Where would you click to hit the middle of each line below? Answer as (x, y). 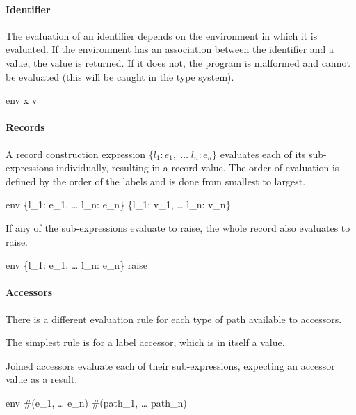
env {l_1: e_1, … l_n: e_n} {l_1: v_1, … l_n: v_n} (118, 204)
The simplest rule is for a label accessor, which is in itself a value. (145, 342)
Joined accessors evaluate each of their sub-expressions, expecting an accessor (170, 365)
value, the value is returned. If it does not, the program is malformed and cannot (178, 62)
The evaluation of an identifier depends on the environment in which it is (162, 35)
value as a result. (42, 379)
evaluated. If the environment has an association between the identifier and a (170, 49)
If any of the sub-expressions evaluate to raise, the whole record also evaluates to (178, 227)
